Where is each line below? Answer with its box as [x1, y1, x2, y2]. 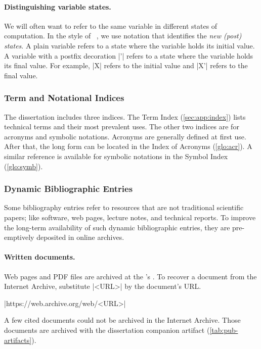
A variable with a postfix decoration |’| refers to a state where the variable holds [4, 50, 253, 61]
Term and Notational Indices [4, 91, 124, 104]
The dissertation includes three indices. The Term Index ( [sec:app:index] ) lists [4, 111, 246, 122]
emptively [4, 232, 34, 242]
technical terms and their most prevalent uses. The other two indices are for [4, 121, 239, 132]
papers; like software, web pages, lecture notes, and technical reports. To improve [4, 212, 256, 222]
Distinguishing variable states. [4, 1, 111, 12]
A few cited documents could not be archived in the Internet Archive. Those [4, 315, 241, 325]
